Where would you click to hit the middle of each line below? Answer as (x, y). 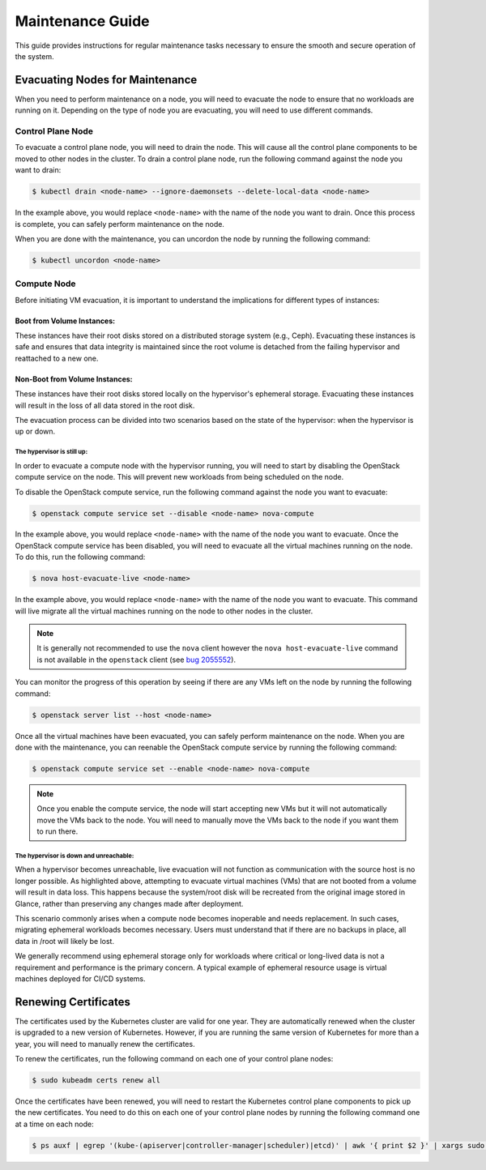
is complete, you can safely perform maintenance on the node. (119, 224)
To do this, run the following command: (80, 557)
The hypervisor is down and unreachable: (75, 856)
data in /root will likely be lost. (65, 941)
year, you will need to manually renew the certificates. (105, 1044)
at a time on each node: (54, 1124)
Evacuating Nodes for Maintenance (106, 80)
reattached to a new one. (57, 358)
